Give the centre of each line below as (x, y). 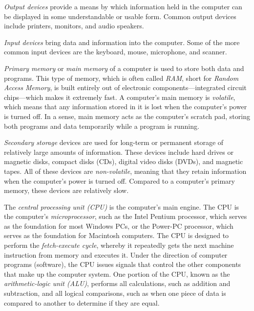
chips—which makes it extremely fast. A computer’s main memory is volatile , (120, 97)
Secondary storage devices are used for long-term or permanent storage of (114, 142)
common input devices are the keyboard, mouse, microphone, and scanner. (116, 52)
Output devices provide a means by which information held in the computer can (123, 6)
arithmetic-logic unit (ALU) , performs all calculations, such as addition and (117, 283)
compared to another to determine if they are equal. (82, 302)
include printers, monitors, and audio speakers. (74, 26)
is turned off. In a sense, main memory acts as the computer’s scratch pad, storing (127, 116)
